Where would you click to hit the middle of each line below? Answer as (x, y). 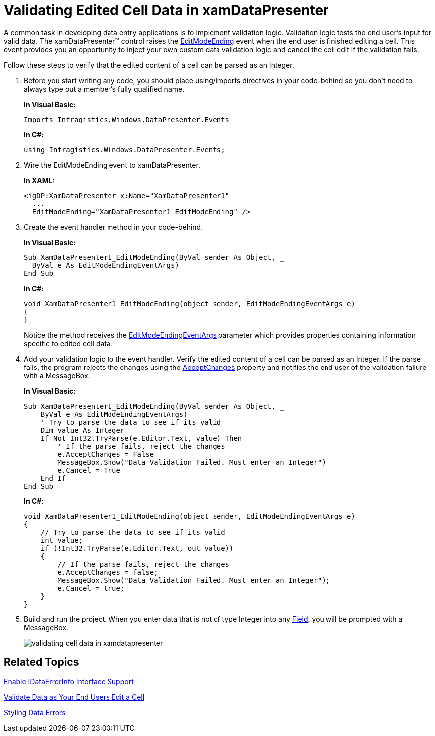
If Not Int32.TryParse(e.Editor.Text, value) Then (141, 438)
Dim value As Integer (83, 430)
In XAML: (40, 180)
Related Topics (42, 662)
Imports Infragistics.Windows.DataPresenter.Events (127, 119)
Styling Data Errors (35, 712)
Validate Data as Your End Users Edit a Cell (74, 697)
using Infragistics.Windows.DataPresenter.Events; (125, 150)
